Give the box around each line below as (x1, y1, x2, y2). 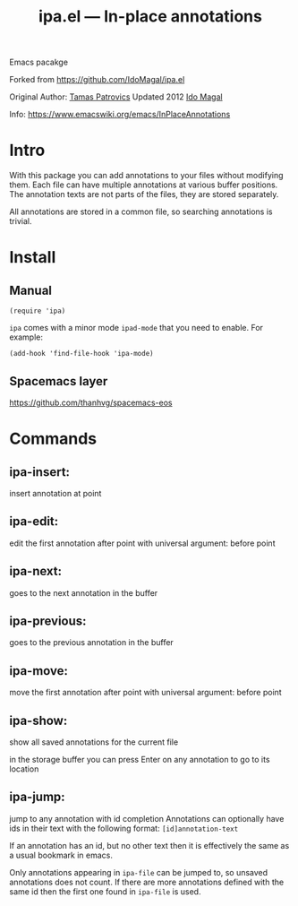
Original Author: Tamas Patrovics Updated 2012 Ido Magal (9, 91, 223, 102)
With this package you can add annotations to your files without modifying (9, 170, 284, 181)
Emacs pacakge (9, 56, 69, 68)
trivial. (9, 216, 32, 227)
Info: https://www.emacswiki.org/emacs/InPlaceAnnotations (9, 109, 231, 120)
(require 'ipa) (9, 306, 66, 315)
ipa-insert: (9, 464, 70, 479)
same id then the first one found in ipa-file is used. (9, 885, 201, 897)
